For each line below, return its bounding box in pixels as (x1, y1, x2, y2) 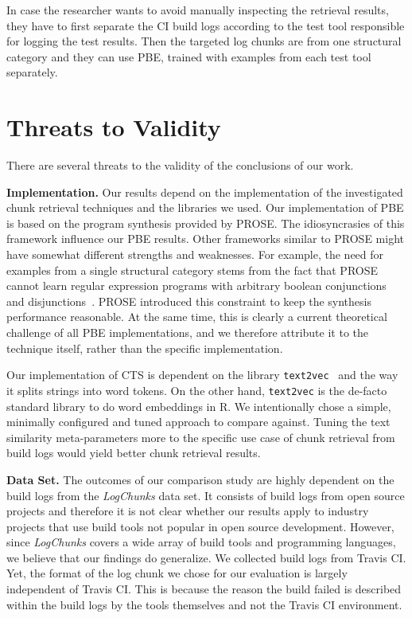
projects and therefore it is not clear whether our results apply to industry (6, 503, 369, 519)
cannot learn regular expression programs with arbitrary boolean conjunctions (6, 277, 387, 294)
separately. (6, 64, 58, 80)
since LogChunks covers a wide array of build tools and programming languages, (6, 534, 396, 550)
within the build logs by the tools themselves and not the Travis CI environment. (6, 596, 402, 612)
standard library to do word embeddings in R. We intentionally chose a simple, (6, 397, 391, 414)
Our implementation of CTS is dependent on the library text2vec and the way (6, 366, 398, 383)
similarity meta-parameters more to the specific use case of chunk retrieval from (6, 428, 395, 445)
